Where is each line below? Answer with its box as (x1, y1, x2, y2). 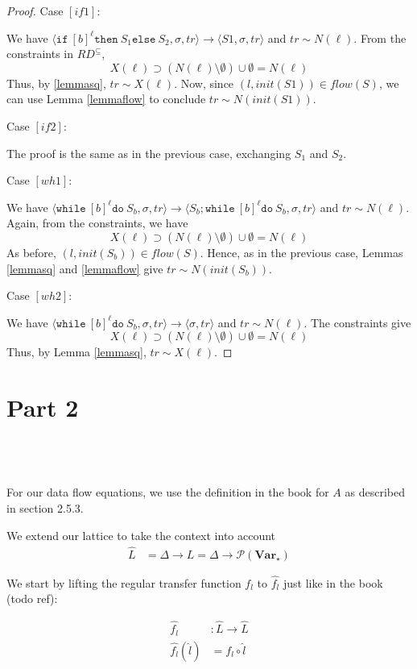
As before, (6, 243, 56, 260)
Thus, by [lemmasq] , (6, 74, 106, 91)
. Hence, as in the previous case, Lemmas (200, 243, 403, 260)
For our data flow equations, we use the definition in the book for (6, 484, 329, 501)
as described (345, 484, 405, 501)
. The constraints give (303, 314, 411, 330)
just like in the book (283, 574, 383, 591)
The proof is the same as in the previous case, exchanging (6, 144, 291, 161)
